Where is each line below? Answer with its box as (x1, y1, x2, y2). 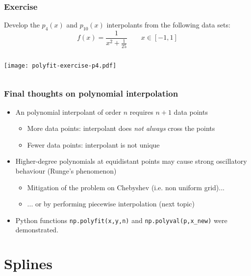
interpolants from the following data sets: (106, 20, 230, 30)
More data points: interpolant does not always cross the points (27, 123, 215, 133)
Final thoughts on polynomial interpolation (4, 87, 178, 100)
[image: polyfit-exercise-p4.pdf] (4, 62, 117, 69)
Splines (4, 253, 53, 274)
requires (129, 106, 153, 117)
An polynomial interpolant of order (15, 106, 122, 117)
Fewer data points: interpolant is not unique (27, 139, 160, 150)
